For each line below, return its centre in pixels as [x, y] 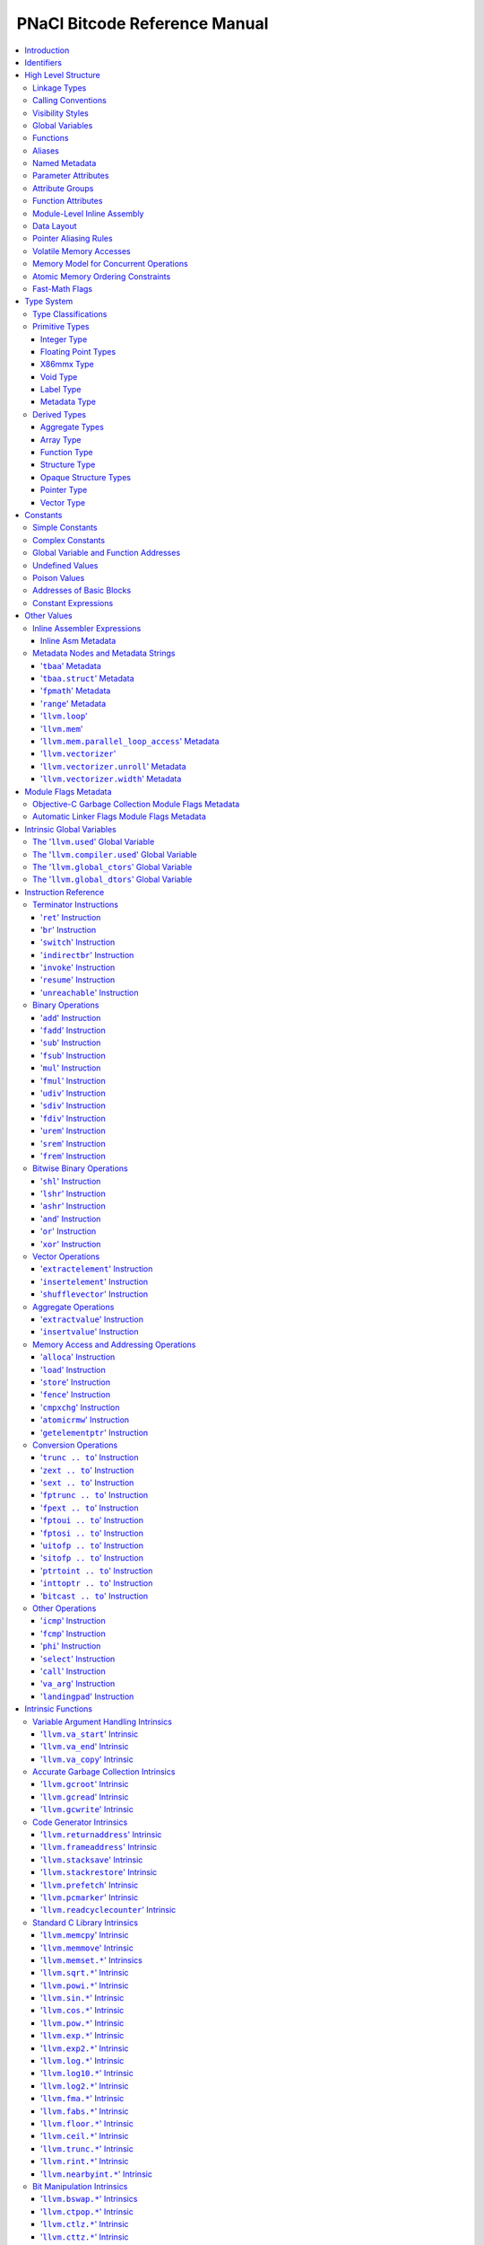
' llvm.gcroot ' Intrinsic [85, 1784]
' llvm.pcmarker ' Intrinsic [90, 1897]
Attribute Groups [63, 188]
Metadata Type [68, 402]
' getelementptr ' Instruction [95, 1432]
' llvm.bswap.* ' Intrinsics [89, 2199]
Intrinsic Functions [59, 1709]
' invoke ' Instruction [78, 968]
